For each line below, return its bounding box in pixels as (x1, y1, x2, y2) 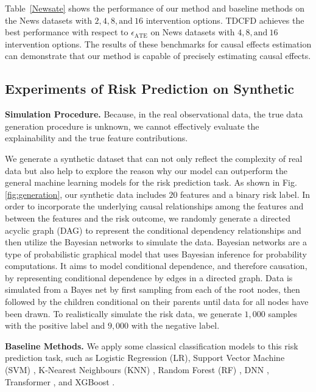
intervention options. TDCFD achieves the (146, 13, 304, 26)
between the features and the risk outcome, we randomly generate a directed (5, 211, 290, 224)
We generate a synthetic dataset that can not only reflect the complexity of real (5, 152, 303, 164)
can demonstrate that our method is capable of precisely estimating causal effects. (5, 49, 311, 62)
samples (268, 307, 298, 320)
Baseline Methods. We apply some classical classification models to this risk (5, 339, 298, 352)
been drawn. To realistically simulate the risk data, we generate (5, 307, 242, 320)
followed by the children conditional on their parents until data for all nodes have (5, 295, 309, 308)
